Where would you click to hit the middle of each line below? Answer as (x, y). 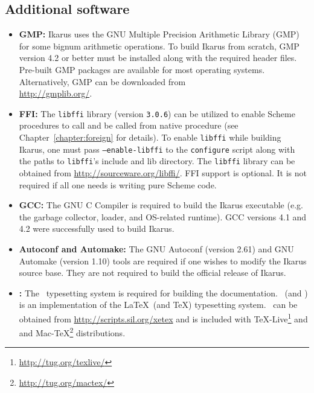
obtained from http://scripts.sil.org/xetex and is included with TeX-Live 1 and (163, 318)
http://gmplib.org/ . (56, 93)
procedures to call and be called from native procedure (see (129, 125)
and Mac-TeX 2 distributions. (72, 332)
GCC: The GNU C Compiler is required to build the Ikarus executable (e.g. (161, 205)
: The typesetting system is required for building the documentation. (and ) (163, 292)
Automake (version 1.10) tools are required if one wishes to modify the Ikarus (163, 260)
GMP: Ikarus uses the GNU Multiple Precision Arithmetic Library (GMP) (159, 34)
